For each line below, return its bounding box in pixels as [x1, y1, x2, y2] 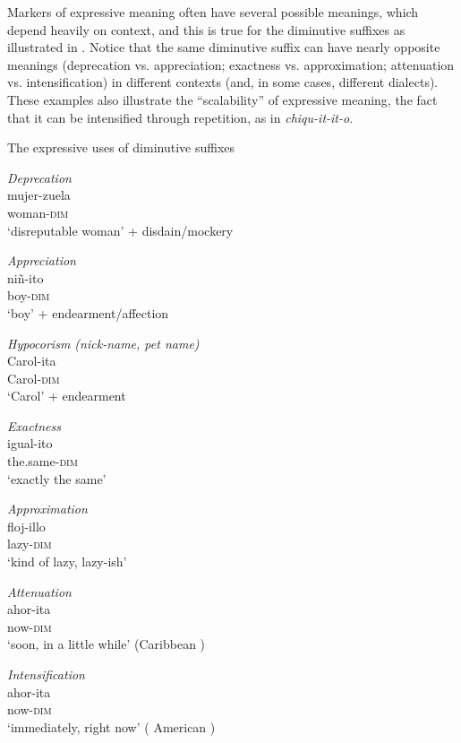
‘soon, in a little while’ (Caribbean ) [7, 635, 206, 653]
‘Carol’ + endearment [7, 386, 126, 405]
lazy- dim [7, 534, 52, 553]
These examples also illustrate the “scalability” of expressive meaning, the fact [7, 90, 438, 108]
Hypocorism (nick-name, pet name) [7, 333, 200, 352]
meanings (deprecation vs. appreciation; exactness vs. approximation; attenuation [7, 55, 455, 73]
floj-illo [7, 516, 46, 535]
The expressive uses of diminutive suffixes [7, 138, 235, 157]
